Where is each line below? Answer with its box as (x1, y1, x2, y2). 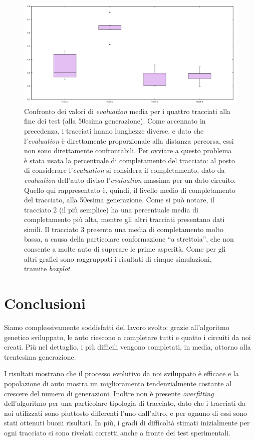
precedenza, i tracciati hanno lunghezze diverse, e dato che (24, 125, 204, 136)
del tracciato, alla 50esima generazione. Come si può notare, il (24, 194, 214, 205)
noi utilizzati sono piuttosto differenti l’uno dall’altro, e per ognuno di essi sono (4, 407, 247, 418)
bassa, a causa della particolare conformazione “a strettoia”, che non (24, 234, 234, 244)
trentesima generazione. (4, 351, 76, 362)
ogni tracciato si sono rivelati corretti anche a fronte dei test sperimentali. (4, 427, 231, 437)
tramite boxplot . (24, 263, 72, 274)
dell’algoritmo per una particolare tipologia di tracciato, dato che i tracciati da (4, 398, 246, 408)
